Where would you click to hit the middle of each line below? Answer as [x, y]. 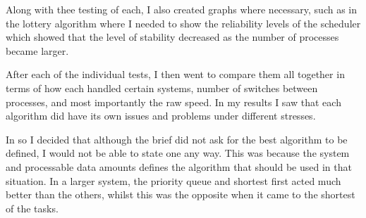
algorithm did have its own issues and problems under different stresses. [161, 116]
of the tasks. [32, 208]
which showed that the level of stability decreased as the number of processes [172, 37]
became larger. [37, 50]
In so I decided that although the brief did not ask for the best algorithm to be [177, 139]
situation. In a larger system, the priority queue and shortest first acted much [173, 180]
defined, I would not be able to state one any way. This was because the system [178, 153]
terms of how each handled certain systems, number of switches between [162, 88]
